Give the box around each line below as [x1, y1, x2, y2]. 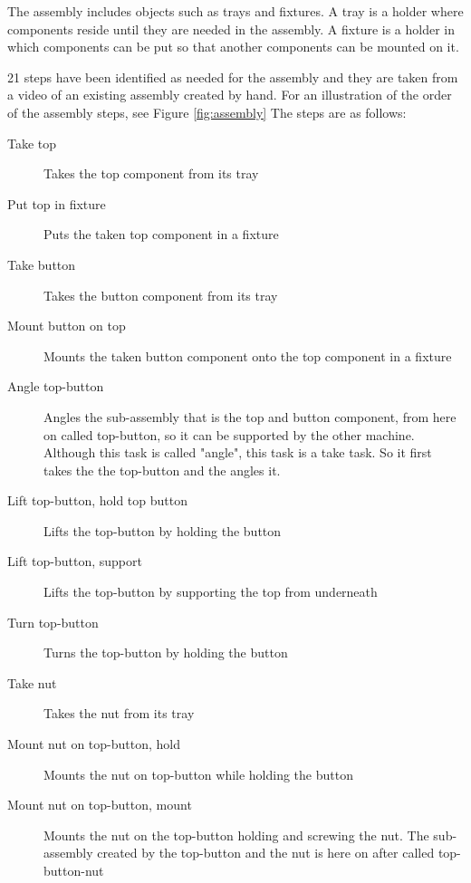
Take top [7, 133, 57, 152]
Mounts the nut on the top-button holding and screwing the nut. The [43, 825, 429, 844]
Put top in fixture [7, 194, 106, 213]
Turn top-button [7, 612, 99, 631]
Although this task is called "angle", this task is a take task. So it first [43, 443, 432, 462]
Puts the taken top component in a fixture [43, 225, 279, 244]
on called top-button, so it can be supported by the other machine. [43, 425, 415, 444]
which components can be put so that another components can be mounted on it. [7, 37, 459, 56]
